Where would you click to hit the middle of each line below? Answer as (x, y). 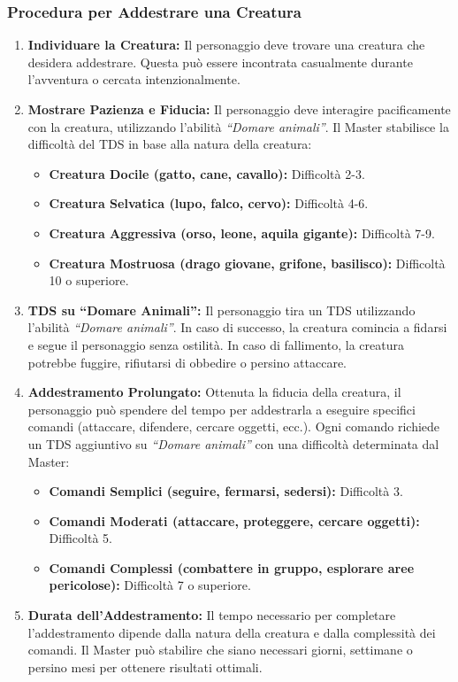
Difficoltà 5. (80, 538)
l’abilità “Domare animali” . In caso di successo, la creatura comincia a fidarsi (237, 327)
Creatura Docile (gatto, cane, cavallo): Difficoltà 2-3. (207, 173)
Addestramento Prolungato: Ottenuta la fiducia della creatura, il (214, 392)
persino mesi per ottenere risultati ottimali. (145, 666)
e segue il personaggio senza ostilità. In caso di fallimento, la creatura (216, 344)
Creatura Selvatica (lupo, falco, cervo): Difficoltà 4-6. (209, 203)
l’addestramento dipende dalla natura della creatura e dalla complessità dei (232, 632)
